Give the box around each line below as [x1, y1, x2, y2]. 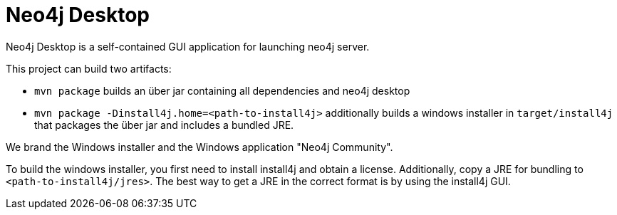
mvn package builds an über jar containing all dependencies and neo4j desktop [34, 84, 410, 97]
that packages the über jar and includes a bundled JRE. [34, 118, 294, 131]
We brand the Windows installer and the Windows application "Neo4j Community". [6, 140, 393, 153]
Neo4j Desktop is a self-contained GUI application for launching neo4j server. [6, 40, 370, 53]
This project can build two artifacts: [6, 62, 172, 75]
